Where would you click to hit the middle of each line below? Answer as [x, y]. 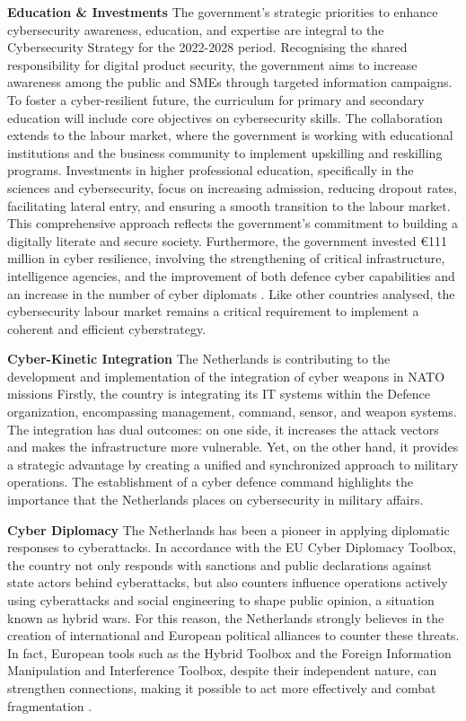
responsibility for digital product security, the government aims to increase [212, 64]
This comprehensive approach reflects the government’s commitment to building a [233, 223]
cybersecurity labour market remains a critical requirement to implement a [213, 311]
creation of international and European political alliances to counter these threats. [233, 635]
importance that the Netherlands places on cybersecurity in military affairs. [215, 500]
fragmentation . [50, 705]
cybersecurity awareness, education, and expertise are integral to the [196, 29]
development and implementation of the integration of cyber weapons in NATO [226, 376]
